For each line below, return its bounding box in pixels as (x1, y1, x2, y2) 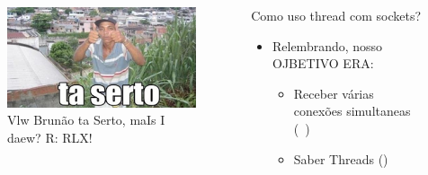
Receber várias (293, 83, 374, 102)
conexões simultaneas (293, 101, 411, 120)
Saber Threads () (293, 149, 388, 168)
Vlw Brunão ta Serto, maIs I (7, 110, 165, 129)
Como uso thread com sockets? (251, 6, 422, 24)
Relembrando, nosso (272, 36, 383, 55)
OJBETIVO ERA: (272, 54, 374, 73)
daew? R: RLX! (7, 127, 93, 146)
